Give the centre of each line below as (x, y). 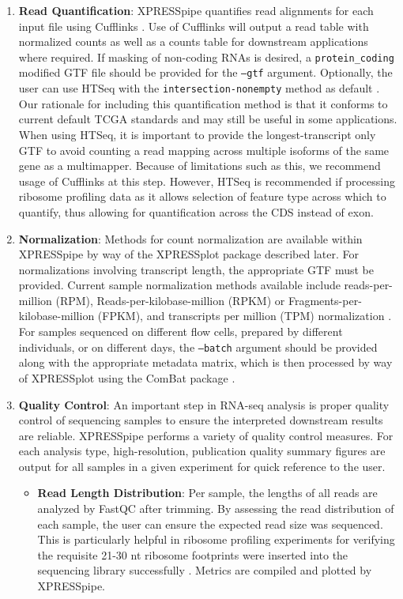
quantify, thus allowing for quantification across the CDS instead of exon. (196, 211)
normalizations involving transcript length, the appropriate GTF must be (196, 269)
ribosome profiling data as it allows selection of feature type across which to (202, 196)
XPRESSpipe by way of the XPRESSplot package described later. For (188, 254)
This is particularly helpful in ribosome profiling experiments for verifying (216, 539)
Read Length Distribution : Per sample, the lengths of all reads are (207, 493)
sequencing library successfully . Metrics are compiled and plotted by (205, 570)
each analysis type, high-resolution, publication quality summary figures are (202, 451)
